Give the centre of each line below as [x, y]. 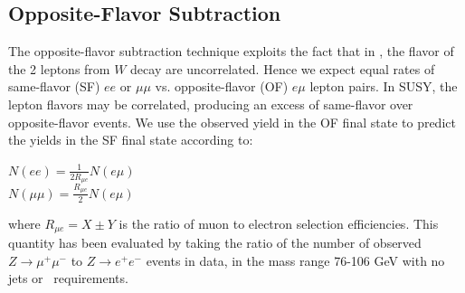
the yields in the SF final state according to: [131, 140]
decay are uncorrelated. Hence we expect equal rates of [283, 68]
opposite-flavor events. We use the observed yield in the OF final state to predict [232, 122]
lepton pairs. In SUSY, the [384, 86]
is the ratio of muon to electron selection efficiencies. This [279, 223]
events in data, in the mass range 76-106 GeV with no [295, 260]
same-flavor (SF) [54, 86]
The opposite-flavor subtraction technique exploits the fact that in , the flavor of [231, 51]
